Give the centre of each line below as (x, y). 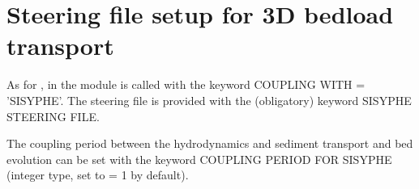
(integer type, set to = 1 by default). (98, 175)
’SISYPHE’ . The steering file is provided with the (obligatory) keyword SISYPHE (209, 100)
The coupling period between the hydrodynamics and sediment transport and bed (210, 143)
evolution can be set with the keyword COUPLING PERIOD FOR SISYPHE (199, 159)
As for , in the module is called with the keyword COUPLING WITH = (186, 84)
